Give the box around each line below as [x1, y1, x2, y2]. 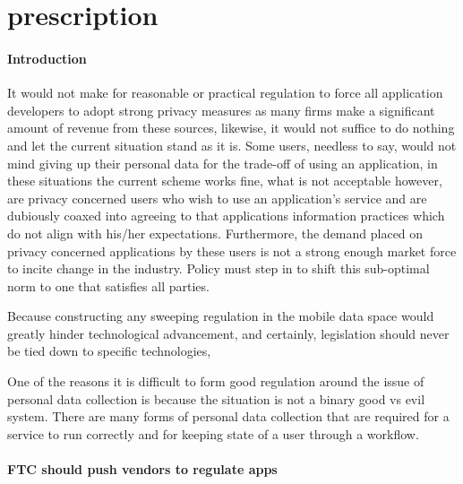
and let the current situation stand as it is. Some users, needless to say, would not [7, 135, 457, 154]
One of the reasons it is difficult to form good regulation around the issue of [7, 372, 424, 391]
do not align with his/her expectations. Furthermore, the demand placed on [7, 223, 424, 242]
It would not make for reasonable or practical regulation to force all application [7, 83, 443, 102]
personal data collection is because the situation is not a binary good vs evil [7, 389, 425, 408]
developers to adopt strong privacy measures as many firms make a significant [7, 100, 435, 119]
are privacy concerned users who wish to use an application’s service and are [7, 188, 427, 207]
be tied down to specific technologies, [7, 341, 211, 360]
